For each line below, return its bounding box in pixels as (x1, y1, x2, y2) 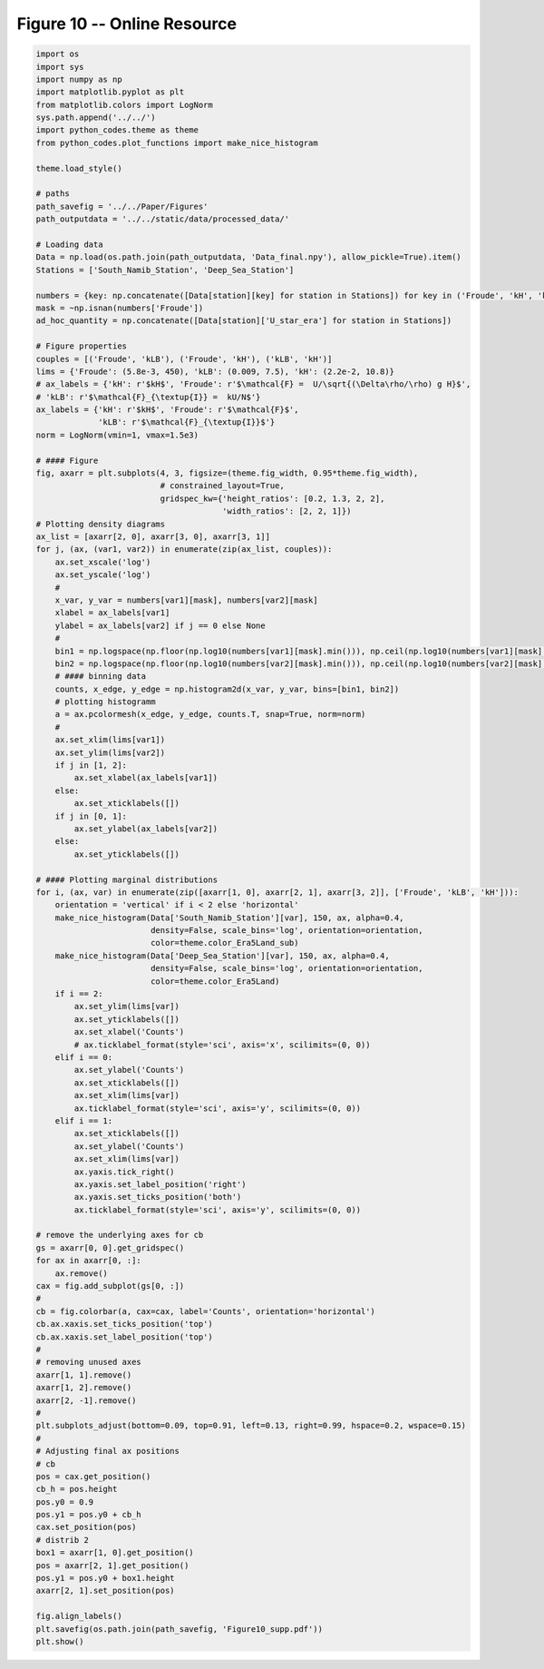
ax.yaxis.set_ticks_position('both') (73, 1192, 242, 1203)
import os (35, 49, 80, 59)
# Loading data (35, 240, 103, 250)
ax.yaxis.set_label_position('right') (73, 1179, 247, 1189)
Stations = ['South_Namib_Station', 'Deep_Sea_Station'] (35, 264, 295, 275)
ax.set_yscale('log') (54, 570, 151, 580)
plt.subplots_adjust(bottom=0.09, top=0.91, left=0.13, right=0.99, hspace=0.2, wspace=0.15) (35, 1420, 467, 1431)
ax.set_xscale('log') (54, 556, 151, 567)
